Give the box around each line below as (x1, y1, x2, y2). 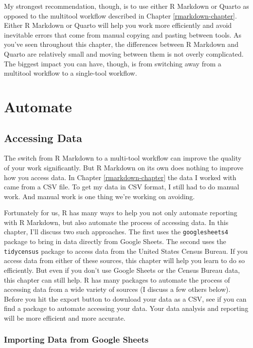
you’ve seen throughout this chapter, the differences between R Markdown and (4, 39, 239, 49)
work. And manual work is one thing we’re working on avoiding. (4, 191, 195, 201)
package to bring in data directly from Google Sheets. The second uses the (4, 236, 226, 246)
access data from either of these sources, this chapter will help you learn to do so (4, 255, 245, 266)
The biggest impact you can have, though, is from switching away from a (4, 58, 221, 68)
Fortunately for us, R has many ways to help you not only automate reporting (4, 207, 237, 218)
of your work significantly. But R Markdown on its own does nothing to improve (4, 162, 243, 172)
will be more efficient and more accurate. (4, 312, 126, 323)
